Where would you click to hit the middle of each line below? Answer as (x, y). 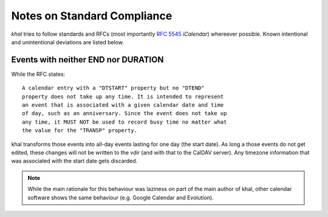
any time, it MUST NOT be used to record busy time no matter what (125, 122)
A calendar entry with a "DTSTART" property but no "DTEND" (113, 88)
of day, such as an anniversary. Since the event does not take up (125, 113)
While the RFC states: (38, 74)
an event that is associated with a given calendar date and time (123, 105)
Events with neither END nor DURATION (87, 60)
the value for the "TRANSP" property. (80, 131)
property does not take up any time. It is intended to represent (123, 96)
